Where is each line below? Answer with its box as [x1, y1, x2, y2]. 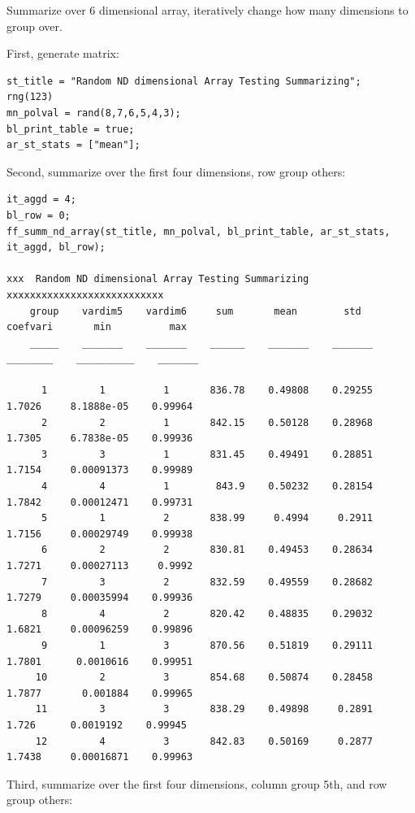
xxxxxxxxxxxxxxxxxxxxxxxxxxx [6, 289, 164, 301]
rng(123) [6, 91, 54, 103]
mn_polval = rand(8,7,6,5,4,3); [6, 107, 181, 119]
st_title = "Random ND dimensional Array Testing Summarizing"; [6, 75, 361, 87]
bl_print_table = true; [6, 123, 135, 135]
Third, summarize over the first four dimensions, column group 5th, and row [6, 775, 387, 792]
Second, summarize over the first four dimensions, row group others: [6, 163, 346, 180]
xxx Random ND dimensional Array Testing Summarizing [6, 273, 309, 285]
